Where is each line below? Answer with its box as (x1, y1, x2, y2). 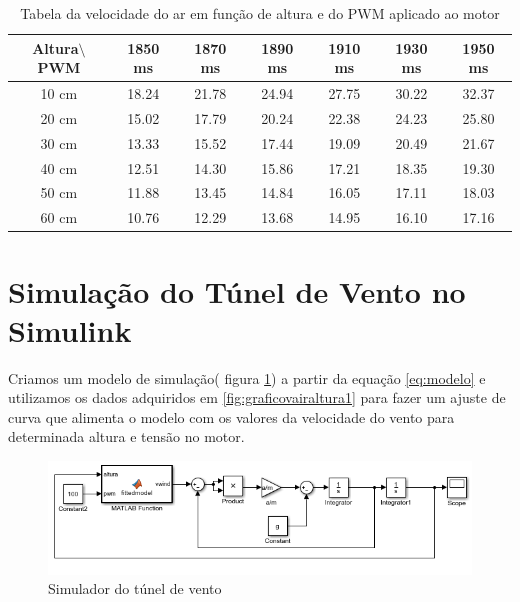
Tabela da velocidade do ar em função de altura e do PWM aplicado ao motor (20, 3, 500, 23)
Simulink (8, 309, 132, 350)
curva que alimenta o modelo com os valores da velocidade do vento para (8, 406, 455, 427)
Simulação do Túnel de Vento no (8, 270, 466, 311)
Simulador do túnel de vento (48, 578, 222, 599)
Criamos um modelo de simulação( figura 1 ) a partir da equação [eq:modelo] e (8, 367, 486, 388)
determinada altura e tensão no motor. (8, 426, 245, 447)
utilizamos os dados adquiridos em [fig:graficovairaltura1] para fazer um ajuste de (8, 387, 506, 408)
